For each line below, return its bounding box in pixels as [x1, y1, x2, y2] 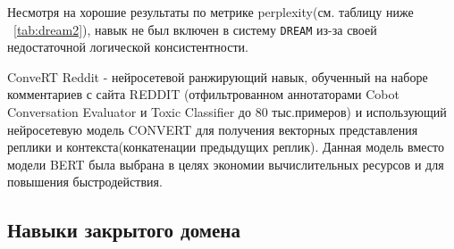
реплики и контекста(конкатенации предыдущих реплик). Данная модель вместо [7, 137, 444, 156]
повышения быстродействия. [7, 172, 163, 191]
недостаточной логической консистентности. [7, 37, 248, 56]
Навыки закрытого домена [7, 216, 240, 244]
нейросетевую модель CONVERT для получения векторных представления [7, 120, 418, 138]
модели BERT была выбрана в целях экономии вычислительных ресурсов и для [7, 154, 444, 173]
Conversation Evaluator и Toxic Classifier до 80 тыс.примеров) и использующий [7, 103, 447, 121]
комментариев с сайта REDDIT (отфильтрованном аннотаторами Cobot [7, 85, 399, 104]
